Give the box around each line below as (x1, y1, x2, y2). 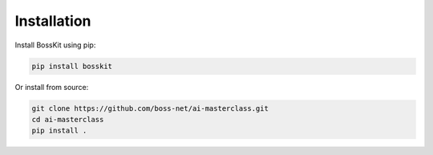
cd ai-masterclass (31, 115, 104, 124)
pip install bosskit (31, 61, 112, 71)
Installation (14, 12, 91, 30)
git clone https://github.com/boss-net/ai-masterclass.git (31, 104, 269, 112)
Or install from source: (14, 82, 89, 92)
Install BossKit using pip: (14, 40, 96, 50)
